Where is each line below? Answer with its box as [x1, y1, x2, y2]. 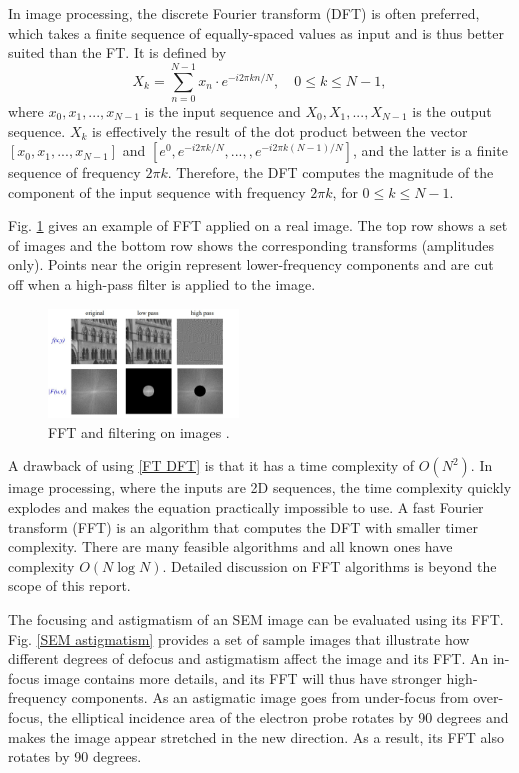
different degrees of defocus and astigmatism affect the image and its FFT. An [8, 648, 489, 669]
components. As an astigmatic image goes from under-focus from [71, 687, 469, 708]
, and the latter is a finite [352, 140, 508, 161]
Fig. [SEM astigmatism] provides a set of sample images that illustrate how [8, 628, 470, 649]
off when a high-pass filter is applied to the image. [8, 274, 316, 295]
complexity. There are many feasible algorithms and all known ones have [8, 536, 453, 557]
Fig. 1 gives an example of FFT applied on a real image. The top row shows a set [8, 215, 508, 236]
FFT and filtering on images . [48, 421, 230, 442]
